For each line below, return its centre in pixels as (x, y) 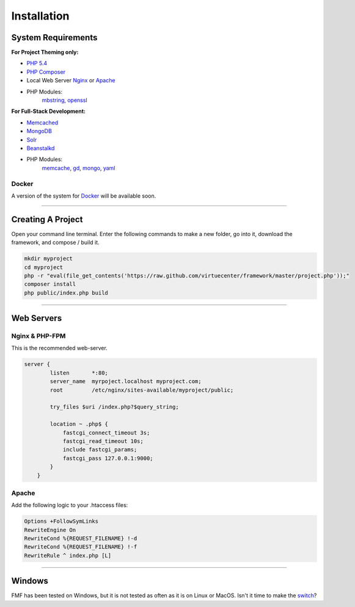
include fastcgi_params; (100, 450)
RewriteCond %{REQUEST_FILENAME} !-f (81, 547)
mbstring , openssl (65, 100)
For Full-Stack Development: (48, 111)
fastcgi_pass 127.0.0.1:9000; (108, 458)
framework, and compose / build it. (56, 242)
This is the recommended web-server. (60, 348)
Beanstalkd (41, 148)
